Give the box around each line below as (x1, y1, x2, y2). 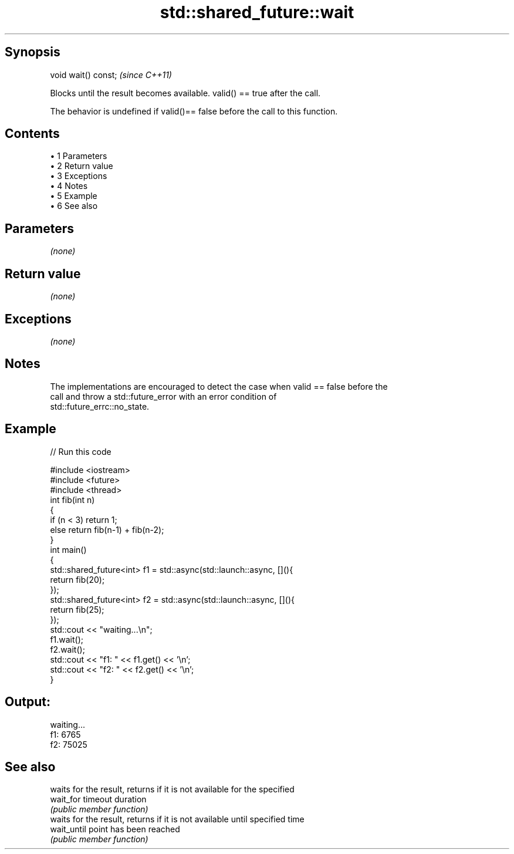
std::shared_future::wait (160, 2, 354, 22)
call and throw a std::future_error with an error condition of (50, 391, 277, 401)
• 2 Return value (50, 161, 113, 171)
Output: (5, 694, 50, 710)
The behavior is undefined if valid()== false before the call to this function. (50, 106, 338, 116)
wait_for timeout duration (50, 794, 147, 805)
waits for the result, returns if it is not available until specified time (50, 814, 305, 825)
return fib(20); (50, 574, 105, 585)
